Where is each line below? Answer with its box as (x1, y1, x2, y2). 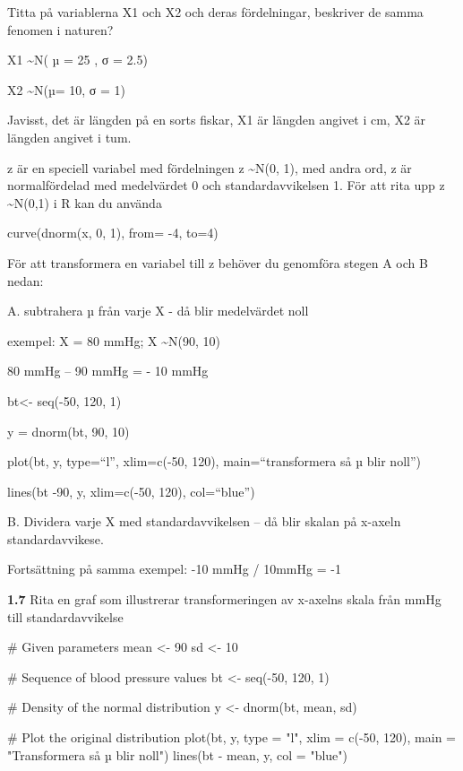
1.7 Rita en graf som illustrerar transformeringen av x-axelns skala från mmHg (7, 590, 442, 609)
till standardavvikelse (7, 607, 124, 626)
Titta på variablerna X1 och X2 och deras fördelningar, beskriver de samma (7, 3, 424, 21)
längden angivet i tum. (7, 127, 132, 146)
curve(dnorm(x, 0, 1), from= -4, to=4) (7, 223, 219, 242)
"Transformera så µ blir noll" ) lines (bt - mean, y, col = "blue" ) (7, 745, 347, 764)
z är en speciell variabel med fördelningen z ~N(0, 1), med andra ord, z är (7, 158, 412, 177)
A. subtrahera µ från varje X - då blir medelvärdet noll (7, 301, 309, 320)
